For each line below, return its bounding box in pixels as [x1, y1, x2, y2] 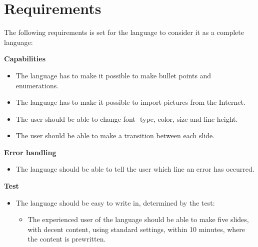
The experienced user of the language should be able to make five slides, [27, 214, 249, 225]
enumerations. [15, 80, 59, 90]
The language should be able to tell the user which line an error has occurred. [15, 164, 254, 174]
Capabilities [4, 53, 46, 64]
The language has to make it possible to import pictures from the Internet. [15, 97, 245, 107]
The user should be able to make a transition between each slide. [15, 130, 215, 141]
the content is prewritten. [27, 234, 106, 244]
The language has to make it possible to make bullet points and [15, 70, 211, 80]
